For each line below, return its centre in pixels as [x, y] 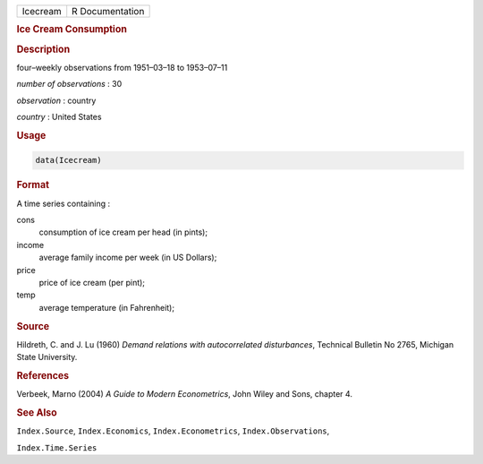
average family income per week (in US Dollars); [128, 258]
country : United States [59, 117]
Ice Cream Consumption [72, 30]
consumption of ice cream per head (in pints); [123, 232]
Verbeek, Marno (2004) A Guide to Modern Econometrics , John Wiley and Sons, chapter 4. [185, 394]
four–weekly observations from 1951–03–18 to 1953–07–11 [122, 67]
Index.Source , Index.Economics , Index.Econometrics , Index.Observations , [173, 431]
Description [43, 49]
